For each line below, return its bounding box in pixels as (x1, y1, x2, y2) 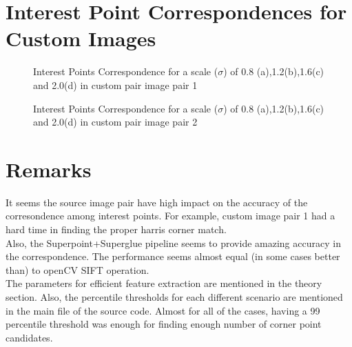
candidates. (6, 330, 53, 344)
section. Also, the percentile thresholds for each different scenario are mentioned (6, 289, 343, 304)
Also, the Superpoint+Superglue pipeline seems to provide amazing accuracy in (6, 235, 341, 250)
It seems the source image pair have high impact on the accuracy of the (6, 195, 308, 209)
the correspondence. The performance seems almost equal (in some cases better (6, 249, 340, 264)
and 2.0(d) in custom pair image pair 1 (33, 77, 198, 92)
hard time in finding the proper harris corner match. (6, 222, 227, 236)
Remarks (6, 155, 92, 183)
